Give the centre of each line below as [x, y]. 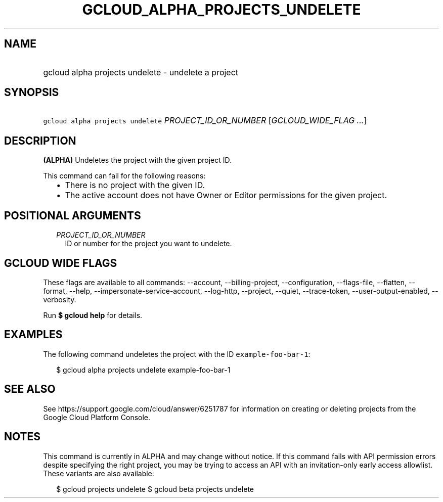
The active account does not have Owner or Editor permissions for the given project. [226, 195]
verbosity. [60, 299]
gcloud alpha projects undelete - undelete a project [141, 72]
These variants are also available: [99, 473]
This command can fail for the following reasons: [124, 176]
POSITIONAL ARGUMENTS [73, 215]
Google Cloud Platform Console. [97, 417]
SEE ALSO [30, 389]
